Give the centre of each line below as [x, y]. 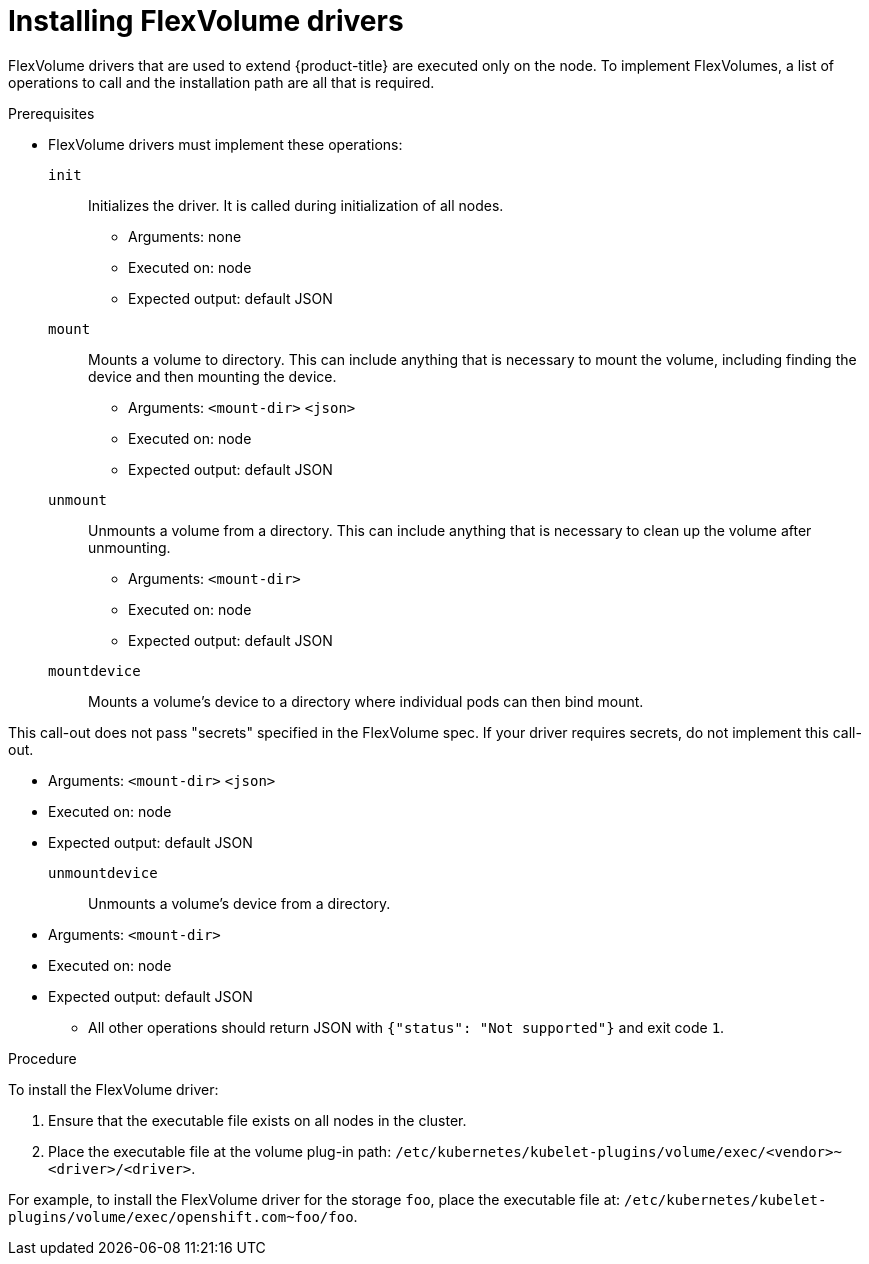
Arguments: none [185, 236]
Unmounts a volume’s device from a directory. [239, 903]
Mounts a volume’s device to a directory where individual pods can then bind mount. [366, 701]
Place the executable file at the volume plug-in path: [220, 1151]
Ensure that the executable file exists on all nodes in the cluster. [257, 1120]
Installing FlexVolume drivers [206, 21]
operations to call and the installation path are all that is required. [221, 82]
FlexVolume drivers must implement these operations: [225, 144]
